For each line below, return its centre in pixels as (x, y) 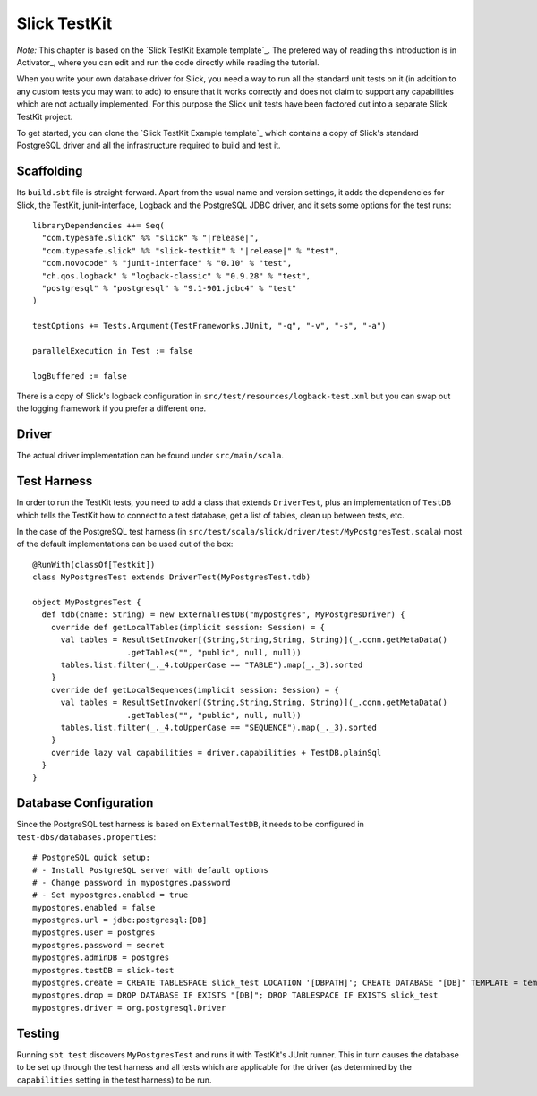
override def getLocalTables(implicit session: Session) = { (188, 627)
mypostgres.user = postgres (94, 933)
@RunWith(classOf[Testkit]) (94, 565)
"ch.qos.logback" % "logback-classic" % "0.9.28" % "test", (176, 276)
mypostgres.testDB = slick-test (103, 970)
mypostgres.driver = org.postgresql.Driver (129, 1008)
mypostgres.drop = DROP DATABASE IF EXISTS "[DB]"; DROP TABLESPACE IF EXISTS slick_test (235, 995)
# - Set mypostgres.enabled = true (111, 895)
